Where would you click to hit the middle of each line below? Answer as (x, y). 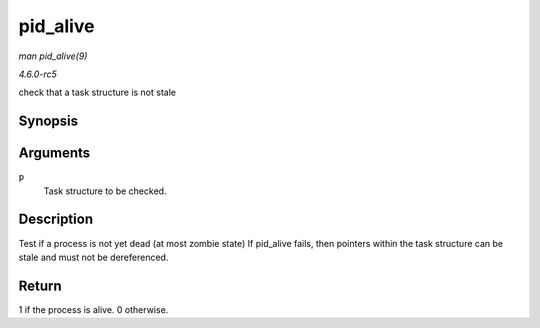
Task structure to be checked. (105, 191)
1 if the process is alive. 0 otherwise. (93, 309)
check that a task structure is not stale (97, 92)
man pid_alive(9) (53, 56)
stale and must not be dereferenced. (93, 257)
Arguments (54, 153)
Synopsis (48, 121)
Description (56, 219)
